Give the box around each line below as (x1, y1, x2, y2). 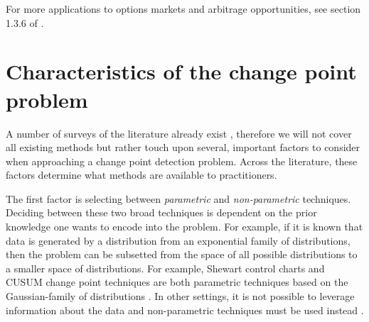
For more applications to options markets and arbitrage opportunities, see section (6, 1, 361, 16)
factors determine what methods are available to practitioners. (6, 167, 277, 182)
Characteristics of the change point (6, 57, 357, 86)
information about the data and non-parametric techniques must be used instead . (6, 302, 364, 317)
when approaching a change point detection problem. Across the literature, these (6, 153, 358, 168)
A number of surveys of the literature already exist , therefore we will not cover (6, 126, 352, 140)
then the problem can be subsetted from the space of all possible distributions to (6, 247, 358, 262)
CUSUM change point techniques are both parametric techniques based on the (6, 274, 348, 289)
